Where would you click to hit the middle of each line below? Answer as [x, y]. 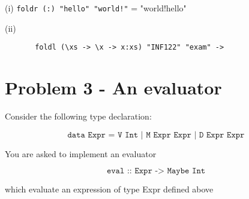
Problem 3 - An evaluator [113, 88]
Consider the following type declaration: [78, 116]
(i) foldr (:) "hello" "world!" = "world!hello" [96, 8]
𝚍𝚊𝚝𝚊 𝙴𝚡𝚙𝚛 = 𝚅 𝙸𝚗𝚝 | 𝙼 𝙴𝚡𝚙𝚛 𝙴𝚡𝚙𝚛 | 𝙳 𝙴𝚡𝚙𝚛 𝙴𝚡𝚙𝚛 [156, 135]
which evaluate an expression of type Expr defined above [109, 189]
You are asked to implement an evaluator [81, 153]
